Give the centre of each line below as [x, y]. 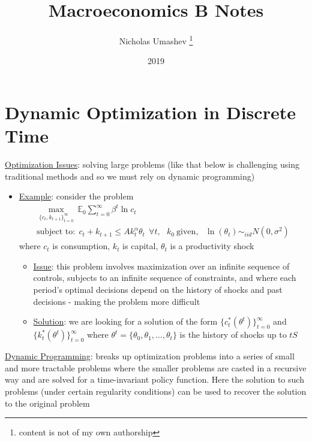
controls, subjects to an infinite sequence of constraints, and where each [165, 278]
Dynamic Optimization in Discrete [150, 112]
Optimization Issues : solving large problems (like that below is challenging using [152, 164]
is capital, [140, 246]
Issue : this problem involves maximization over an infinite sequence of [161, 266]
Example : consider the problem [76, 196]
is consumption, [81, 246]
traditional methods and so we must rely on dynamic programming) [130, 176]
